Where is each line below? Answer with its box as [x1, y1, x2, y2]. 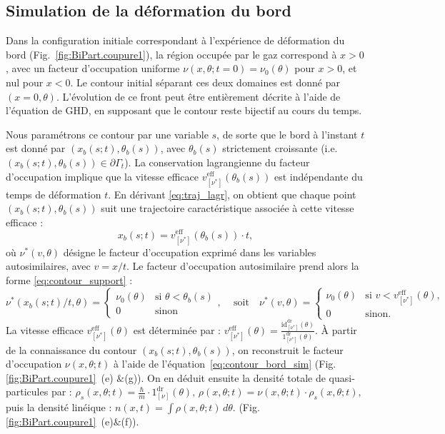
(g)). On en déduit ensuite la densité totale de [124, 370, 326, 385]
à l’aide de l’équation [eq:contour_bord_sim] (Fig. [114, 356, 336, 371]
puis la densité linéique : [6, 400, 112, 415]
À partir [321, 322, 357, 337]
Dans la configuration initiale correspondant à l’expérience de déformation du [6, 33, 345, 48]
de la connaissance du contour [6, 342, 137, 357]
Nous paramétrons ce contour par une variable [6, 126, 209, 141]
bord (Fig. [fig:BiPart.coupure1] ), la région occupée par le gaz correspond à [6, 46, 337, 61]
